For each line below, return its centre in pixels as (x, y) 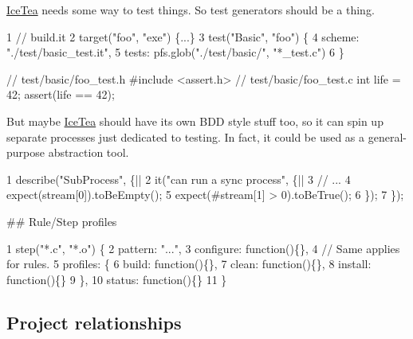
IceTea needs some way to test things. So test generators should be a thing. (191, 10)
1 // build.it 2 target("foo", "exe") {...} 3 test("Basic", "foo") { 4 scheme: (183, 36)
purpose (26, 152)
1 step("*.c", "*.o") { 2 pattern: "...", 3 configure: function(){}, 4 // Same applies (203, 248)
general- (387, 136)
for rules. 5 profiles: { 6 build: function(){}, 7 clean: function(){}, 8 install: (189, 264)
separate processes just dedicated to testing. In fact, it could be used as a (186, 136)
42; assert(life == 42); (61, 94)
